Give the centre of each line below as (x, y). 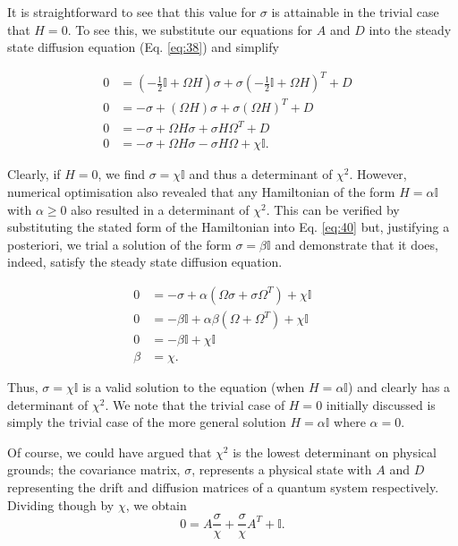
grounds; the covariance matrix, (94, 469)
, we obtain (156, 504)
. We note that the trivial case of (195, 404)
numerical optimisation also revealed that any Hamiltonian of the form (201, 192)
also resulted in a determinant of (160, 209)
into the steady (410, 29)
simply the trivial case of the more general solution (147, 422)
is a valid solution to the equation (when (194, 387)
